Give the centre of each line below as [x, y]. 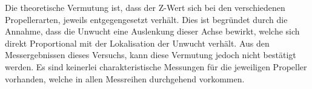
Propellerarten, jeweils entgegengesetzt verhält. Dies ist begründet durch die [146, 19]
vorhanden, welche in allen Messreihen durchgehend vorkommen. [125, 78]
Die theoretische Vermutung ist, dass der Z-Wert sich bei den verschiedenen [145, 7]
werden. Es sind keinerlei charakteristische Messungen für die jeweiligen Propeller [156, 66]
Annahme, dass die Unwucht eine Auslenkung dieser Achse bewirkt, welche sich [152, 31]
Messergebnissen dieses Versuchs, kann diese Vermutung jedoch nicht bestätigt [151, 55]
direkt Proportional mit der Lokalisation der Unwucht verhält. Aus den [137, 43]
